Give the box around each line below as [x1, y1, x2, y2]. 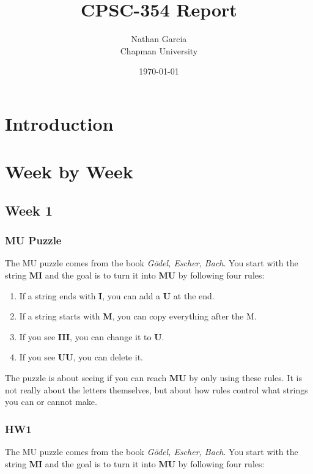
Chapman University [120, 44, 198, 57]
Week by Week [5, 159, 133, 184]
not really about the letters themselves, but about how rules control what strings [5, 383, 308, 396]
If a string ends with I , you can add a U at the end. [19, 289, 215, 302]
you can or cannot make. [5, 395, 97, 408]
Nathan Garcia [131, 32, 187, 45]
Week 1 [5, 200, 53, 219]
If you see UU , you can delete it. [19, 351, 143, 363]
